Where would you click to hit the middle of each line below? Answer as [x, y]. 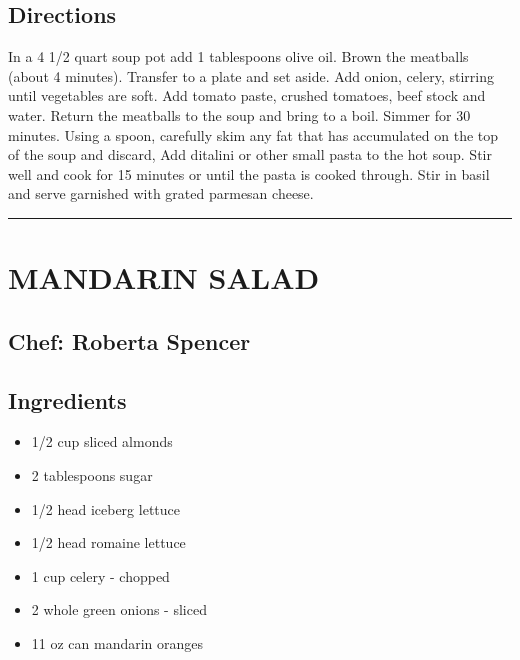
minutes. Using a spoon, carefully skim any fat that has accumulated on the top [253, 134]
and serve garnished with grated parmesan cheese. [161, 193]
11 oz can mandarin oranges [117, 642]
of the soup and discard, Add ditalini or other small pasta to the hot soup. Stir [250, 154]
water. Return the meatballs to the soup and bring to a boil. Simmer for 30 [239, 114]
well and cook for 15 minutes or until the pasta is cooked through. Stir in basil [249, 173]
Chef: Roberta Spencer [129, 340]
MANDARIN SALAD [164, 277]
